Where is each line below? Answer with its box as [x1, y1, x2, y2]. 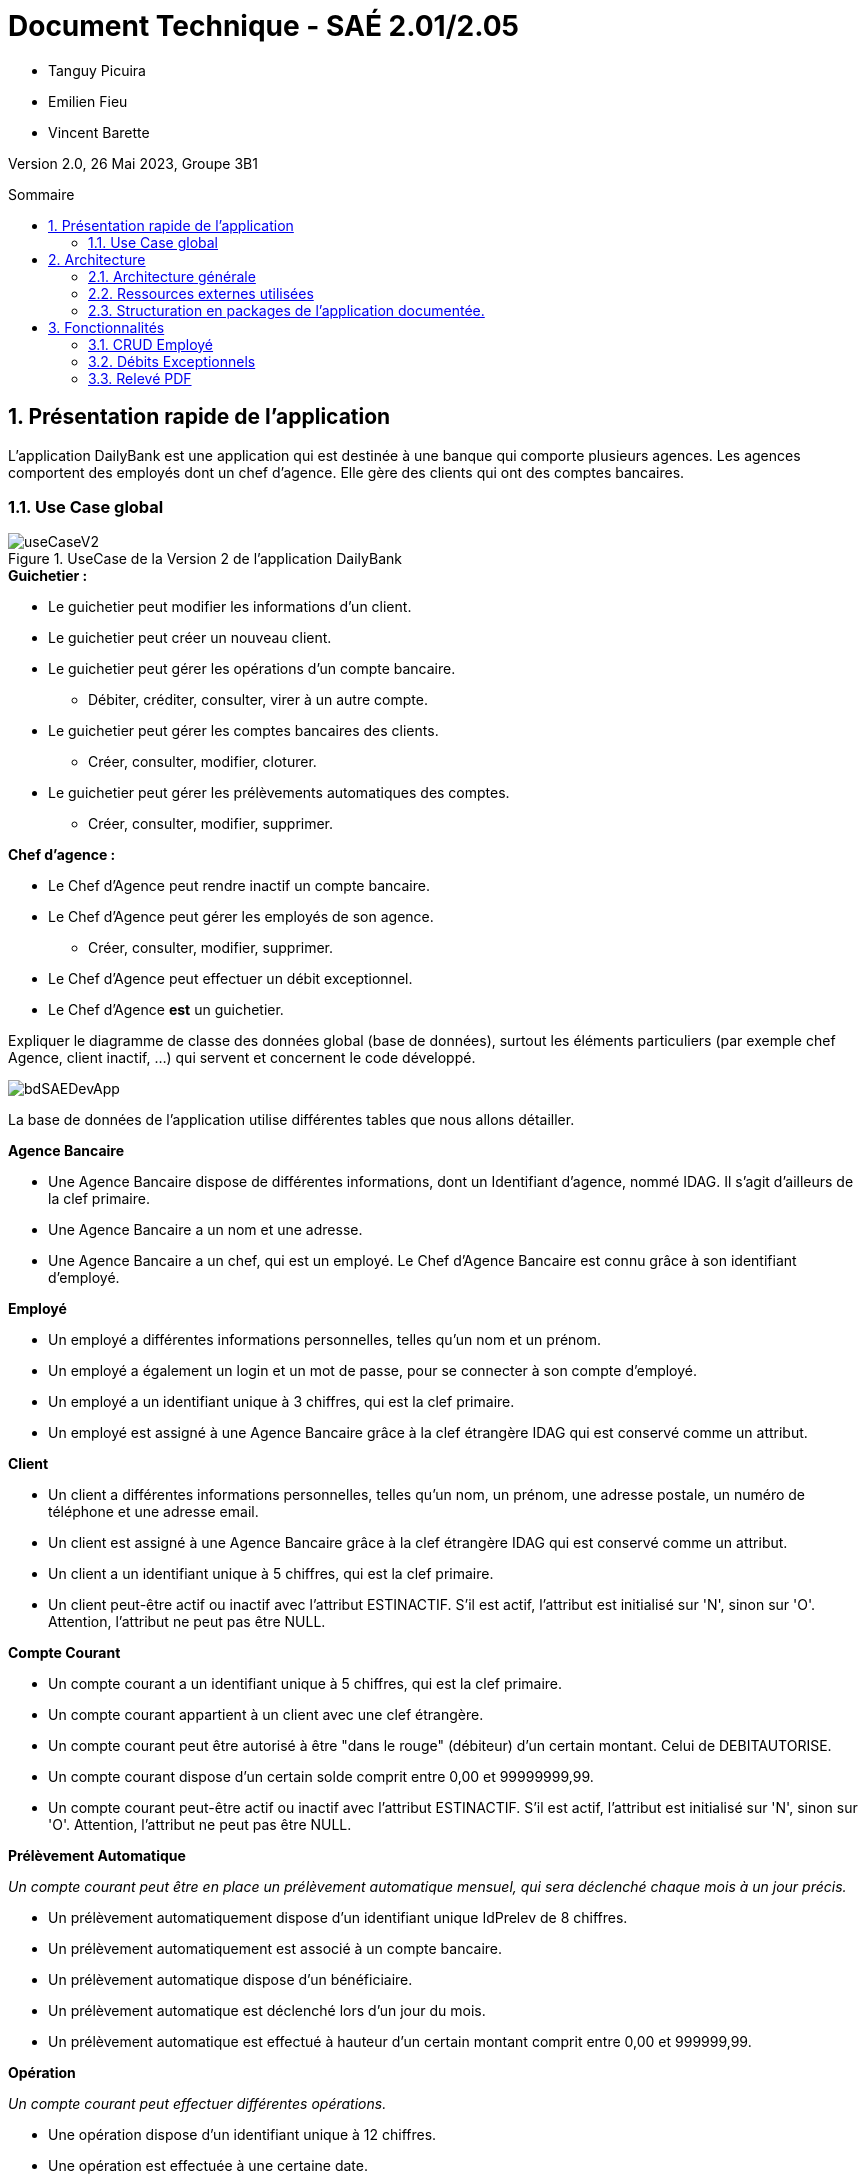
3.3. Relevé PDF [88, 369, 192, 387]
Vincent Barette [48, 123, 150, 141]
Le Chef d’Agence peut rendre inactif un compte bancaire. [48, 877, 430, 895]
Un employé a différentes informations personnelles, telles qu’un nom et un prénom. [48, 1331, 602, 1349]
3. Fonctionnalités [48, 318, 165, 336]
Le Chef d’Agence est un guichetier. [48, 1001, 284, 1019]
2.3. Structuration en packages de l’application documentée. [88, 301, 485, 319]
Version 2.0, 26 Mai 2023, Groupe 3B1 [8, 154, 258, 172]
